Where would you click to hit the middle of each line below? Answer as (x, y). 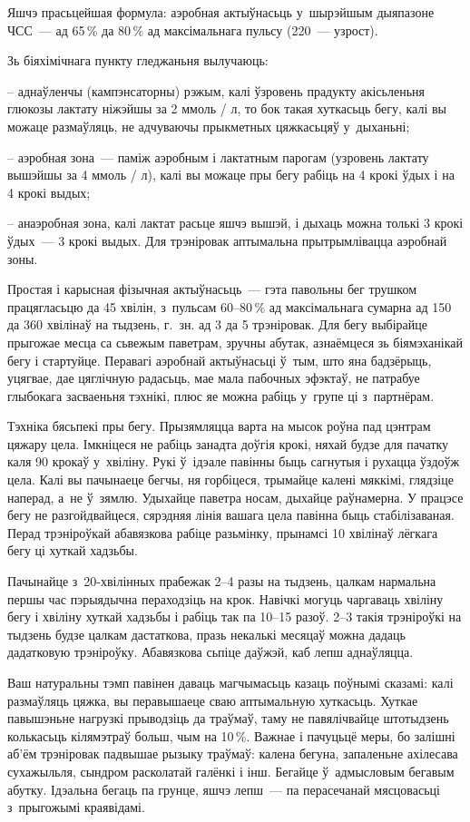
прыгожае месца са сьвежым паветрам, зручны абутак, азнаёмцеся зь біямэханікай (235, 342)
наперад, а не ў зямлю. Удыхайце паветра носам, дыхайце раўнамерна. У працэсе (235, 497)
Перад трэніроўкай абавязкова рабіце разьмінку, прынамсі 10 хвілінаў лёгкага (223, 532)
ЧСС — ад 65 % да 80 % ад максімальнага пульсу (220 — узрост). (193, 29)
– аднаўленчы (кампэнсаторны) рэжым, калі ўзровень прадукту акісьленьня (216, 90)
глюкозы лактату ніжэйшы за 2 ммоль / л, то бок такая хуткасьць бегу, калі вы (227, 108)
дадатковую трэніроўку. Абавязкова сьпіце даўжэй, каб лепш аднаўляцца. (211, 652)
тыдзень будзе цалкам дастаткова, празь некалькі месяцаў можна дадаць (206, 634)
